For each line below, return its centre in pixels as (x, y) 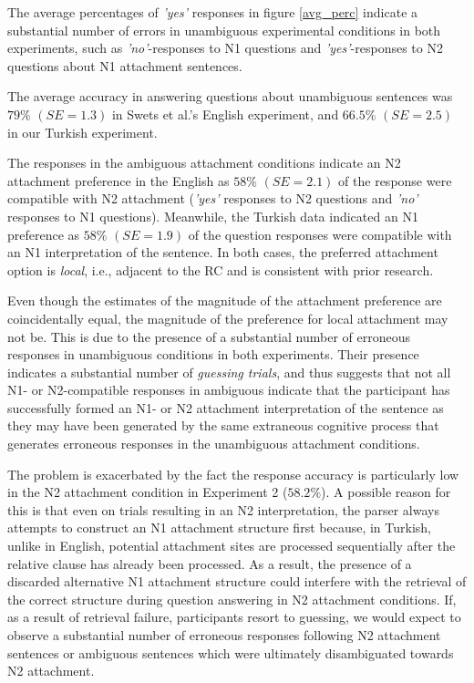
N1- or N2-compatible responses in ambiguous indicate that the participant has (229, 390)
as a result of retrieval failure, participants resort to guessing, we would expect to (234, 617)
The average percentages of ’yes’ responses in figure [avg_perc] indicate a (213, 12)
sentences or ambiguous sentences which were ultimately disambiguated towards (231, 652)
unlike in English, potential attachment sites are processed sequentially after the (232, 546)
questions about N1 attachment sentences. (125, 65)
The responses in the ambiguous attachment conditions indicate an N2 (204, 163)
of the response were (395, 180)
